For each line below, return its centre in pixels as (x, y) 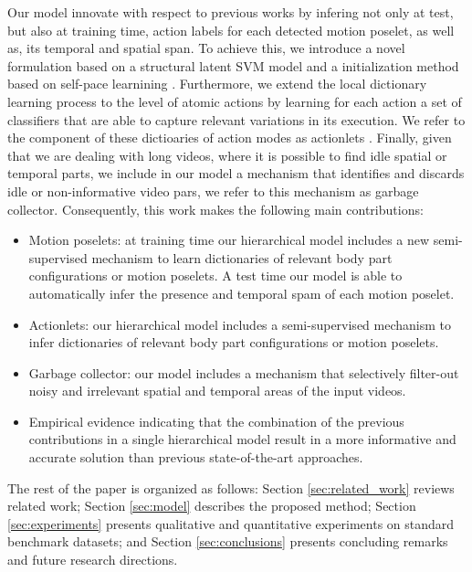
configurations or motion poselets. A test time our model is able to (215, 275)
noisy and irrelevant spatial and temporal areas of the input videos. (217, 391)
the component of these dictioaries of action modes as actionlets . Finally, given (230, 138)
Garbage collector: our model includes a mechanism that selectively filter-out (244, 372)
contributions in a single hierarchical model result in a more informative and (242, 439)
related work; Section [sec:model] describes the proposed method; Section (212, 506)
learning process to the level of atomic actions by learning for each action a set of (235, 101)
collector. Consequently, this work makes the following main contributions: (215, 209)
